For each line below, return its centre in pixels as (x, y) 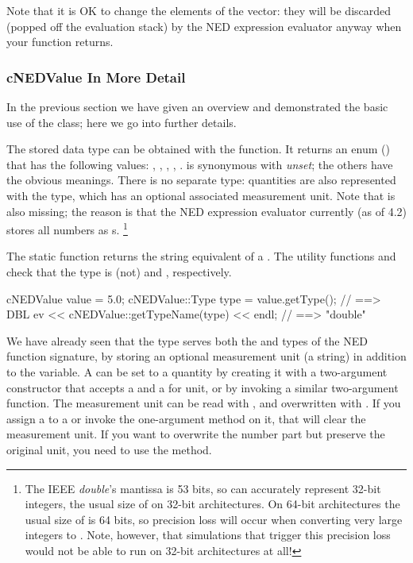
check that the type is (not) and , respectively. (119, 272)
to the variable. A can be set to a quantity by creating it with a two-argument (197, 371)
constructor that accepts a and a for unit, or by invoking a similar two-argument (203, 387)
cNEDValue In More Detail (96, 77)
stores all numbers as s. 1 (67, 228)
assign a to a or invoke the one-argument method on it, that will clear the (186, 418)
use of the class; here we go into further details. (122, 122)
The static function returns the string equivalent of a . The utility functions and (201, 256)
